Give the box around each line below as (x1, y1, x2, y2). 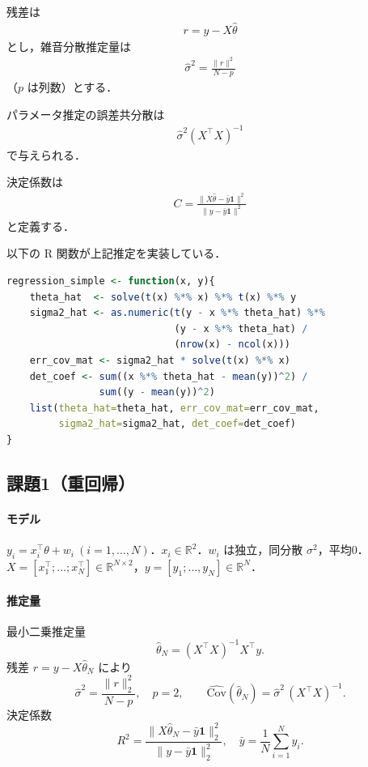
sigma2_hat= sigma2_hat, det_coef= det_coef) (58, 418, 296, 430)
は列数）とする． (27, 79, 118, 96)
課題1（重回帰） (6, 470, 136, 495)
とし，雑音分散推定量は (6, 37, 131, 54)
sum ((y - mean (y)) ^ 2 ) (99, 386, 215, 398)
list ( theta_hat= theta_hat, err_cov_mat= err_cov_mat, (29, 402, 319, 414)
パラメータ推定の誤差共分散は (6, 105, 165, 122)
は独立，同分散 (223, 541, 303, 558)
